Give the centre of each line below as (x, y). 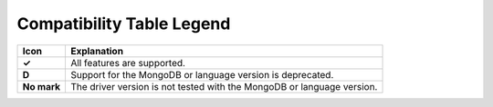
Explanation (96, 51)
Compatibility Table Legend (124, 24)
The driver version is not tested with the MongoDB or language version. (224, 86)
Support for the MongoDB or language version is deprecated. (202, 74)
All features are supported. (128, 63)
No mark (42, 86)
